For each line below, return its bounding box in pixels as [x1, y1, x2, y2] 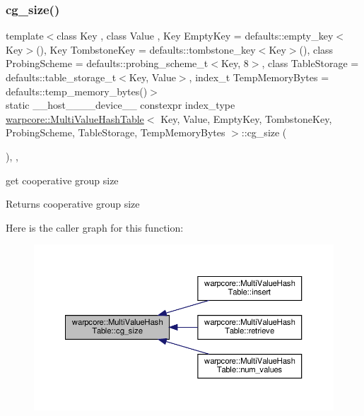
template [6, 28, 44, 43]
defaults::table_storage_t [6, 70, 117, 84]
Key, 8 [221, 56, 249, 71]
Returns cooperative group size [6, 196, 140, 211]
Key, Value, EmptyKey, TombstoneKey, [160, 111, 332, 126]
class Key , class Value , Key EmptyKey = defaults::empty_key [57, 28, 334, 43]
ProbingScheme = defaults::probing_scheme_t [6, 56, 209, 71]
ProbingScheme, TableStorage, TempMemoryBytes [6, 125, 225, 140]
